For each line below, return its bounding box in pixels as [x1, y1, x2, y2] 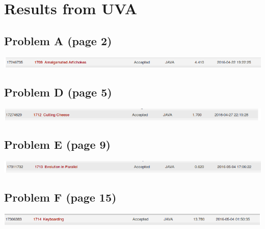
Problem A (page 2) [4, 32, 112, 48]
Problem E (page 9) [4, 137, 111, 152]
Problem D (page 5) [4, 84, 112, 100]
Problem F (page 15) [4, 189, 117, 205]
